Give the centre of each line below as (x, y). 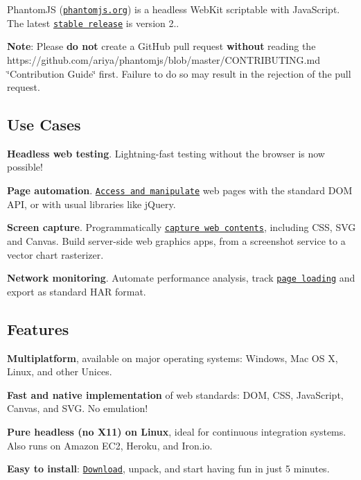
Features (38, 328)
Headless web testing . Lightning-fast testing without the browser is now (166, 153)
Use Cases (44, 125)
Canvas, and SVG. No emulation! (78, 408)
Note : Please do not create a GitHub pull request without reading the (161, 46)
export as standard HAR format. (77, 291)
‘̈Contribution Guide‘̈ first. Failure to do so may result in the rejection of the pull (179, 73)
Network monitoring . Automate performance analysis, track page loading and (181, 278)
